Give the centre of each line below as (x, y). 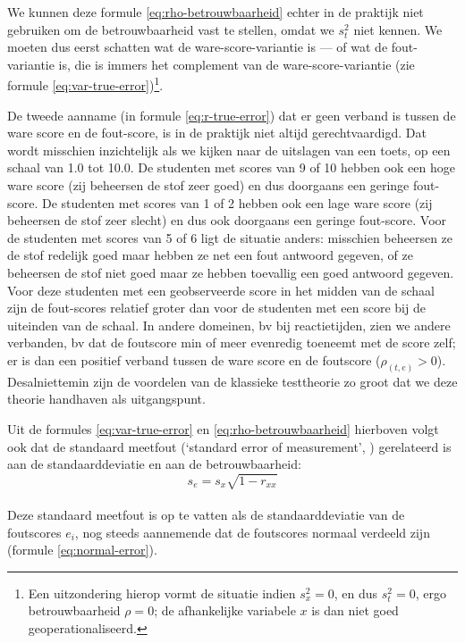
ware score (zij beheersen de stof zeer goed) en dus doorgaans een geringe (208, 185)
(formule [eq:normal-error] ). (82, 550)
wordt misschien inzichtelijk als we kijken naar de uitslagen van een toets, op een (229, 150)
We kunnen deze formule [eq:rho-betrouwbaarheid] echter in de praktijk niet (216, 12)
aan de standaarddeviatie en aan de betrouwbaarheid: (154, 464)
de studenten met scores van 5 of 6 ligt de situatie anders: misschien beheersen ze (230, 237)
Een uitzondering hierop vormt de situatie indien (162, 593)
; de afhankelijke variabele (225, 610)
